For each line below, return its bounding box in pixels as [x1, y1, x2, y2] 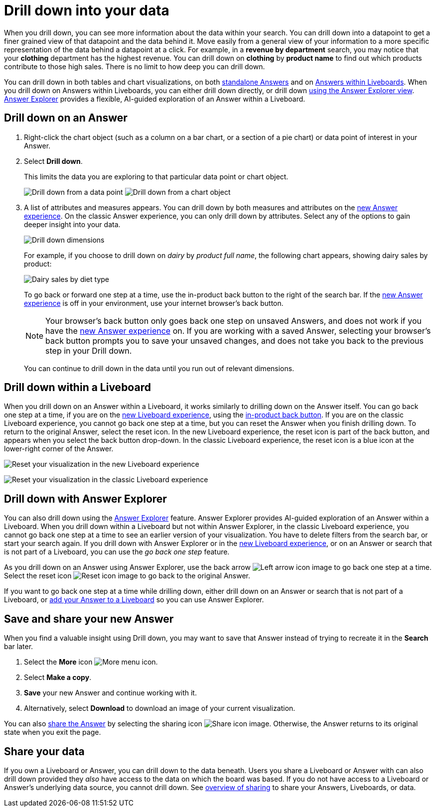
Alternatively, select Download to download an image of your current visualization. [24, 704, 295, 713]
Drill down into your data [4, 2, 169, 19]
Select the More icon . [24, 658, 158, 667]
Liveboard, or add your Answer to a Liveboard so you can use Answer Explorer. [4, 595, 264, 604]
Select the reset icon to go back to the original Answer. [4, 571, 251, 580]
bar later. [4, 642, 33, 651]
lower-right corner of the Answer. [4, 444, 114, 453]
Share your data [4, 745, 85, 758]
